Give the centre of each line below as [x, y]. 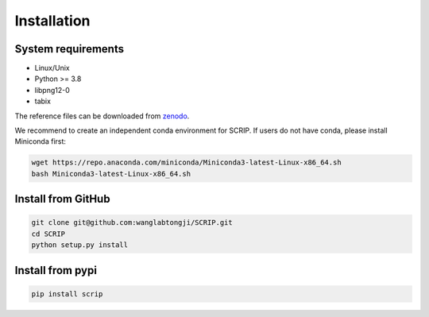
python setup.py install [80, 245]
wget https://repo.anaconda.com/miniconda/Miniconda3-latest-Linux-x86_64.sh [186, 162]
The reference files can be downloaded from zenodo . [102, 116]
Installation [52, 21]
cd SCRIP [48, 234]
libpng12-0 [52, 90]
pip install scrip [67, 294]
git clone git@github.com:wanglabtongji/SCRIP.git [132, 223]
